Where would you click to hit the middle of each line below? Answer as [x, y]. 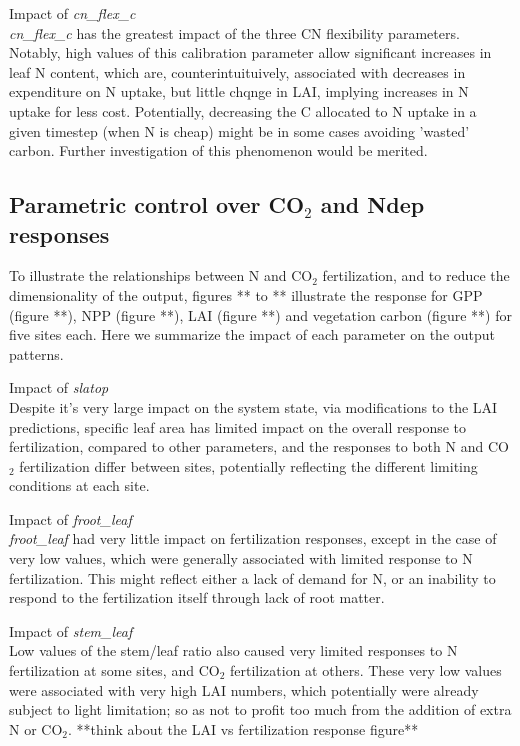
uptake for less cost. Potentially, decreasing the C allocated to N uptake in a [243, 110]
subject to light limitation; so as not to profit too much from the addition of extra [260, 709]
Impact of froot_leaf [70, 518]
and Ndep [372, 204]
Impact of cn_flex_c [72, 13]
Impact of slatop [59, 387]
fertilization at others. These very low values [366, 670]
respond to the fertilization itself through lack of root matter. [197, 597]
